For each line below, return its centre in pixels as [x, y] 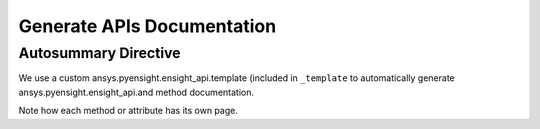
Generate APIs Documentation [147, 26]
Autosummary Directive [99, 53]
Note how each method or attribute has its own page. [128, 111]
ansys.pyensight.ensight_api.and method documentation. [136, 92]
